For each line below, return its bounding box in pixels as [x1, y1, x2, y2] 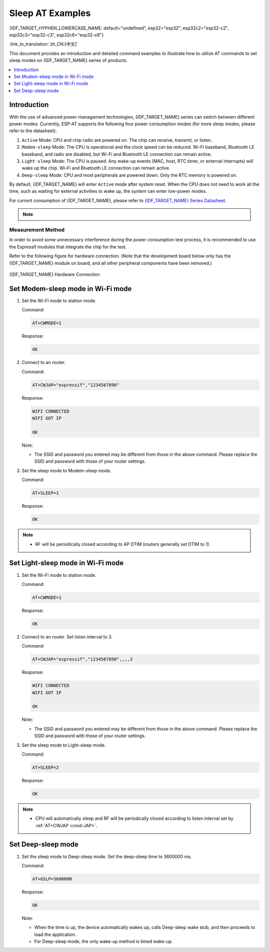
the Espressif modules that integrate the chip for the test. [9, 243, 127, 250]
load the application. [34, 931, 76, 937]
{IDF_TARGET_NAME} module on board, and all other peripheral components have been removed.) [9, 260, 212, 266]
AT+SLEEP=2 [32, 764, 59, 770]
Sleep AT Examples [9, 8, 91, 19]
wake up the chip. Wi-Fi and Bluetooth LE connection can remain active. [21, 165, 170, 171]
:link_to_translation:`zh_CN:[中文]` [9, 41, 78, 47]
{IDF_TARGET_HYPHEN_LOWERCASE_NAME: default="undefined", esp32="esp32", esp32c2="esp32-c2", [9, 25, 229, 31]
